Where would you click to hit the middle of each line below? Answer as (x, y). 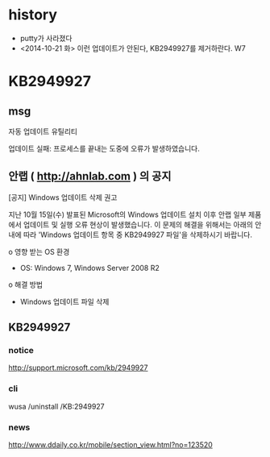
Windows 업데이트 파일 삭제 (64, 301)
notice (21, 351)
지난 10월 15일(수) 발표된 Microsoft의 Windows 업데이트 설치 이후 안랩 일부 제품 (135, 214)
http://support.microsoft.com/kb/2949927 (78, 368)
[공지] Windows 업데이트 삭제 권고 (63, 197)
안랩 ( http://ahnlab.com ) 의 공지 (90, 176)
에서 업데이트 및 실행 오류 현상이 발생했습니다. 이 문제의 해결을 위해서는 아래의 (131, 224)
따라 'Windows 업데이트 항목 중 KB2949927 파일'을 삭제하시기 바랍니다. (137, 235)
